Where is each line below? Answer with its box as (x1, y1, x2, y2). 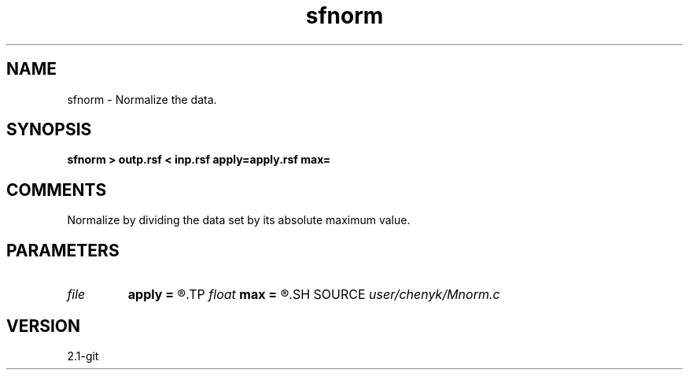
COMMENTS (6, 179, 107, 200)
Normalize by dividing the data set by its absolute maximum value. (67, 213, 411, 227)
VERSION (6, 315, 81, 336)
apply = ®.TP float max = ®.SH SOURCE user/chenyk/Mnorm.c (127, 286, 500, 303)
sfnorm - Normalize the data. (67, 92, 217, 106)
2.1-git (67, 348, 99, 363)
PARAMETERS (6, 240, 120, 260)
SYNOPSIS (6, 120, 92, 140)
